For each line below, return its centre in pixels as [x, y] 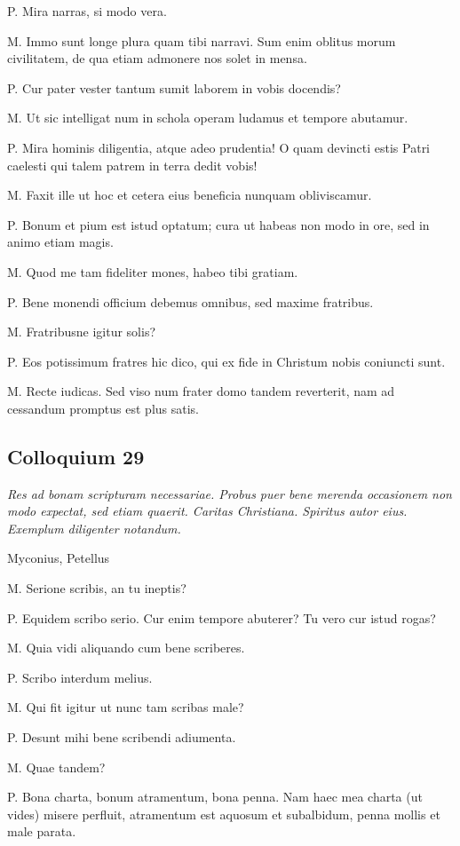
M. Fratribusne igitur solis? [82, 332]
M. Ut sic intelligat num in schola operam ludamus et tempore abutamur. [208, 118]
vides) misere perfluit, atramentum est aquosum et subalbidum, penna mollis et [224, 814]
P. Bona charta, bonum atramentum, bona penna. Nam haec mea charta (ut [215, 797]
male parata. [42, 831]
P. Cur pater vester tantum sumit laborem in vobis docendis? [174, 87]
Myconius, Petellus [59, 558]
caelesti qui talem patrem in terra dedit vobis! [132, 165]
